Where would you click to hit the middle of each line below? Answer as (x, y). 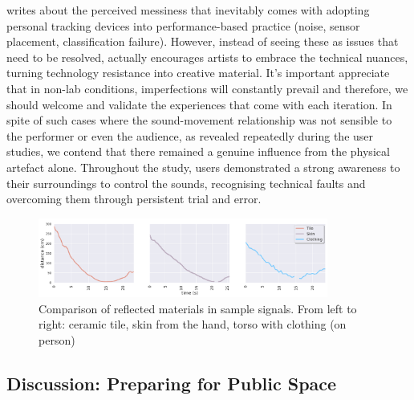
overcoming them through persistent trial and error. (134, 199)
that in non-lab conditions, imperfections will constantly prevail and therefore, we (207, 88)
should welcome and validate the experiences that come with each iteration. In (199, 104)
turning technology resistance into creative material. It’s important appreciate (198, 73)
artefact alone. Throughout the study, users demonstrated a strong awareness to (203, 167)
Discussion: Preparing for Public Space (172, 383)
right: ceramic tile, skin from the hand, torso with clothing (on (193, 324)
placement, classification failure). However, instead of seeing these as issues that (203, 41)
